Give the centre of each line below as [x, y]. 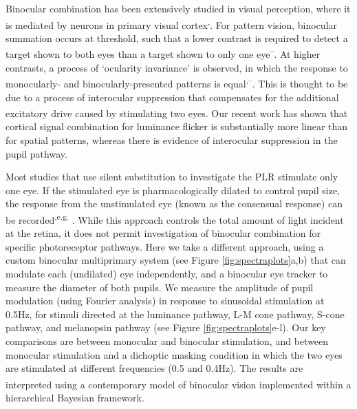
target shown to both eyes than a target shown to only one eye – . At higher [163, 53]
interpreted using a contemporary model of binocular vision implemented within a [178, 384]
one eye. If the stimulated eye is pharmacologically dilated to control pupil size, [173, 190]
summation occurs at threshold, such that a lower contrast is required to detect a [177, 38]
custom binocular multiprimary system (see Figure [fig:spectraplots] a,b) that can [176, 260]
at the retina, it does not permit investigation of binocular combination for [163, 233]
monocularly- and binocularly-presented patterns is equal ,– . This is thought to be [177, 82]
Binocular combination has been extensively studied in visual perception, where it [178, 8]
